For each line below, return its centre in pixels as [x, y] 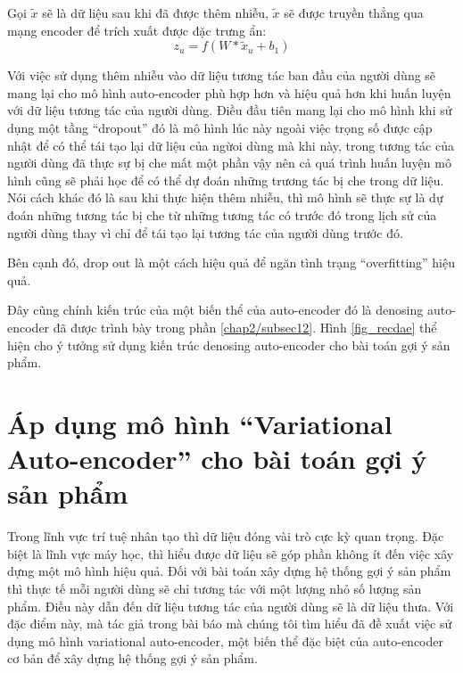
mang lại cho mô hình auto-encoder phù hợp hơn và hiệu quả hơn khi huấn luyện [229, 92]
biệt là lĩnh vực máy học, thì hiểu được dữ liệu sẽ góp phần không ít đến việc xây [231, 553]
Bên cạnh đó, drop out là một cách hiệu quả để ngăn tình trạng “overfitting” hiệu [231, 263]
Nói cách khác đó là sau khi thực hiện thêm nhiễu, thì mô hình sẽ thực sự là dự [225, 197]
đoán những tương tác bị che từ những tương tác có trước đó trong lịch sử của [222, 214]
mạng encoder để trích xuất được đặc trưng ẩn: [137, 30]
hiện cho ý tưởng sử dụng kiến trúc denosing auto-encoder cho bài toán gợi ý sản [229, 345]
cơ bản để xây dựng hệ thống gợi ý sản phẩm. [132, 658]
